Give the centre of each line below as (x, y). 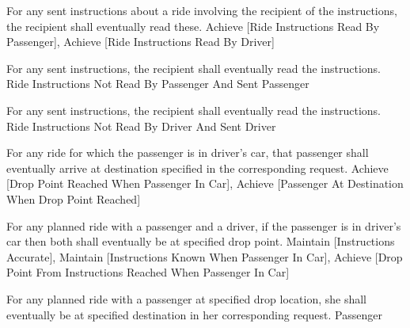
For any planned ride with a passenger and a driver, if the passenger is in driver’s (204, 225)
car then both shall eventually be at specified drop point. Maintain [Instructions (201, 241)
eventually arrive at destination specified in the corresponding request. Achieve (197, 168)
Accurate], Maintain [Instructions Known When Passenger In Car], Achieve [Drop (205, 256)
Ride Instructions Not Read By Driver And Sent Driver (141, 126)
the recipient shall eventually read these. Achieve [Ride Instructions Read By (193, 26)
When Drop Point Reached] (74, 198)
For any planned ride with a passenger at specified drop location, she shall (186, 298)
